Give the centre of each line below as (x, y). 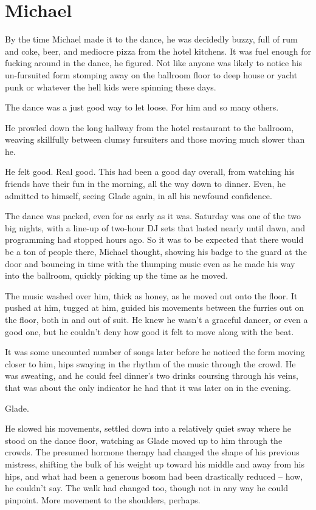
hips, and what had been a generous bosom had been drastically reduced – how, (154, 476)
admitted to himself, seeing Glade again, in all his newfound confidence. (139, 195)
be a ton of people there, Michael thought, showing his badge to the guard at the (156, 252)
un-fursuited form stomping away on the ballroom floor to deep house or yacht (151, 74)
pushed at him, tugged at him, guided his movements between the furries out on (154, 308)
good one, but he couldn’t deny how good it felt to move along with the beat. (149, 331)
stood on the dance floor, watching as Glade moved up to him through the (144, 440)
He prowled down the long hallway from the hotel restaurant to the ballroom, (149, 127)
